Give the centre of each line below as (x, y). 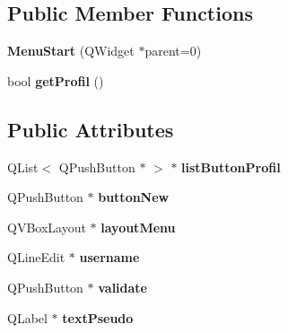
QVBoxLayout (47, 227)
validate (122, 287)
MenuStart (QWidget (71, 51)
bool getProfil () (56, 80)
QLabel (27, 317)
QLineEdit (36, 257)
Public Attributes (91, 129)
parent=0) (173, 51)
